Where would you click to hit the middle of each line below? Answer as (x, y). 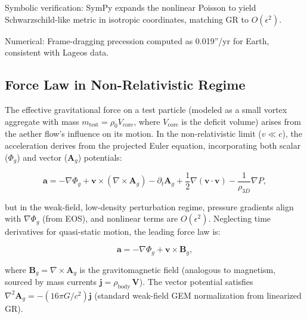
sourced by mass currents (51, 281)
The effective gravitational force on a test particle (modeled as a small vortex (146, 109)
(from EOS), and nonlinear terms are (110, 218)
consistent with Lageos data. (57, 52)
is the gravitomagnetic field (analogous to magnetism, (178, 269)
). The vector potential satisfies (196, 281)
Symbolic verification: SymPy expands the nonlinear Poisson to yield (131, 7)
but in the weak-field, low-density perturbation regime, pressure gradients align (149, 206)
